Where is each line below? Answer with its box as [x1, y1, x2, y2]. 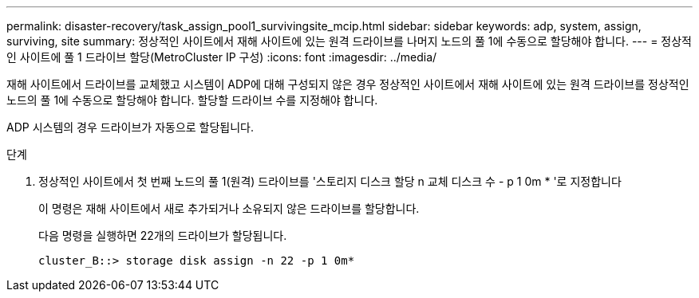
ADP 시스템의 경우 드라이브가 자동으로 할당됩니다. [6, 120, 255, 134]
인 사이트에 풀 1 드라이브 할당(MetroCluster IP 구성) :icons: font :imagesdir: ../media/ [6, 50, 437, 64]
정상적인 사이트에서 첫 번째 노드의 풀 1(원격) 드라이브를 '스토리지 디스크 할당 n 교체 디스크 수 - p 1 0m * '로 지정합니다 [38, 174, 622, 188]
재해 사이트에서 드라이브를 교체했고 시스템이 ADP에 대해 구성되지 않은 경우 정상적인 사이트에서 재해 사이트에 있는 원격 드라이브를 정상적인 [6, 77, 689, 91]
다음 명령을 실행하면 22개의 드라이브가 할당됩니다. [38, 229, 287, 242]
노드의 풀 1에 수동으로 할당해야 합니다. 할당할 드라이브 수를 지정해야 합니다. [6, 93, 378, 107]
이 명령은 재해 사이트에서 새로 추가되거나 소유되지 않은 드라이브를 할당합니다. [38, 202, 420, 215]
